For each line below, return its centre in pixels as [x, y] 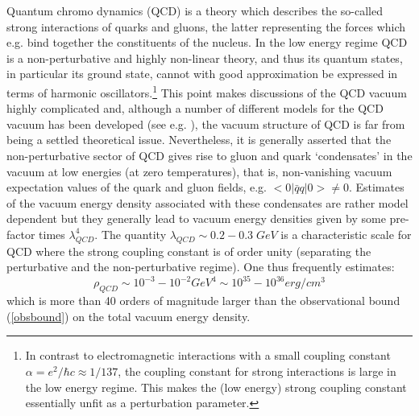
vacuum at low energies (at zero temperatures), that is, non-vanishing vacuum [199, 171]
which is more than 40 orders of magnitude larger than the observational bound [203, 301]
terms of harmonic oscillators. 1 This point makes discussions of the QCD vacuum [207, 91]
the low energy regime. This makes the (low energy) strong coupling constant [216, 387]
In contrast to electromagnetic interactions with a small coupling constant [208, 355]
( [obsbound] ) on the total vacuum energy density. [129, 316]
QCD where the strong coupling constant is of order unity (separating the [189, 251]
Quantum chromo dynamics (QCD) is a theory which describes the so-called [195, 10]
